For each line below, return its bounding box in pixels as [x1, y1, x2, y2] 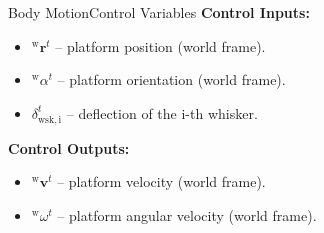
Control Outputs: [8, 137, 130, 158]
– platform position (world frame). [55, 35, 266, 56]
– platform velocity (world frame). [57, 171, 266, 192]
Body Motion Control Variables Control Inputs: [8, 2, 310, 22]
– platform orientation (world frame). [57, 69, 286, 90]
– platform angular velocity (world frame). [57, 204, 317, 225]
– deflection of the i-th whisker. [66, 102, 258, 123]
